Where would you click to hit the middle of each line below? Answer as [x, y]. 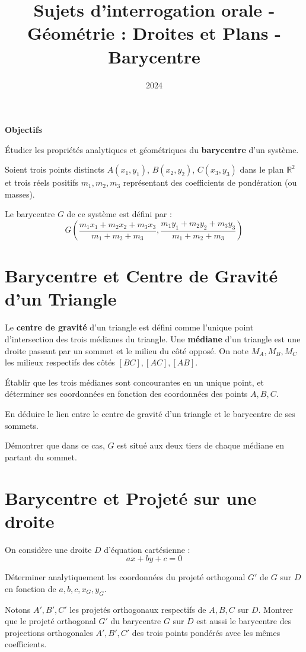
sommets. [22, 425]
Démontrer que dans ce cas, [55, 445]
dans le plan [262, 169]
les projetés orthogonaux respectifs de [138, 609]
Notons [18, 609]
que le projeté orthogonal [50, 621]
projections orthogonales [49, 632]
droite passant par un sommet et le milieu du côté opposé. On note [127, 350]
